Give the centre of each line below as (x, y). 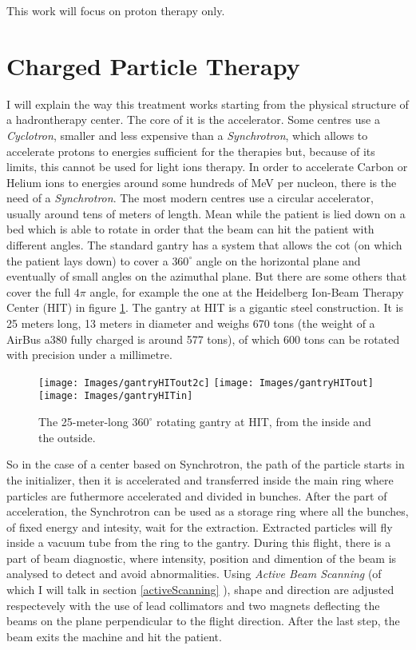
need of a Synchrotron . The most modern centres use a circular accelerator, (190, 198)
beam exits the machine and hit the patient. (114, 636)
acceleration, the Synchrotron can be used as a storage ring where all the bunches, (208, 511)
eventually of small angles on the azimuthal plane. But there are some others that (207, 276)
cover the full (39, 291)
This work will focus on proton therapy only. (116, 10)
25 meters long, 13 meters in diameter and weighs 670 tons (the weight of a (191, 323)
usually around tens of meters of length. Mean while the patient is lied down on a (206, 213)
